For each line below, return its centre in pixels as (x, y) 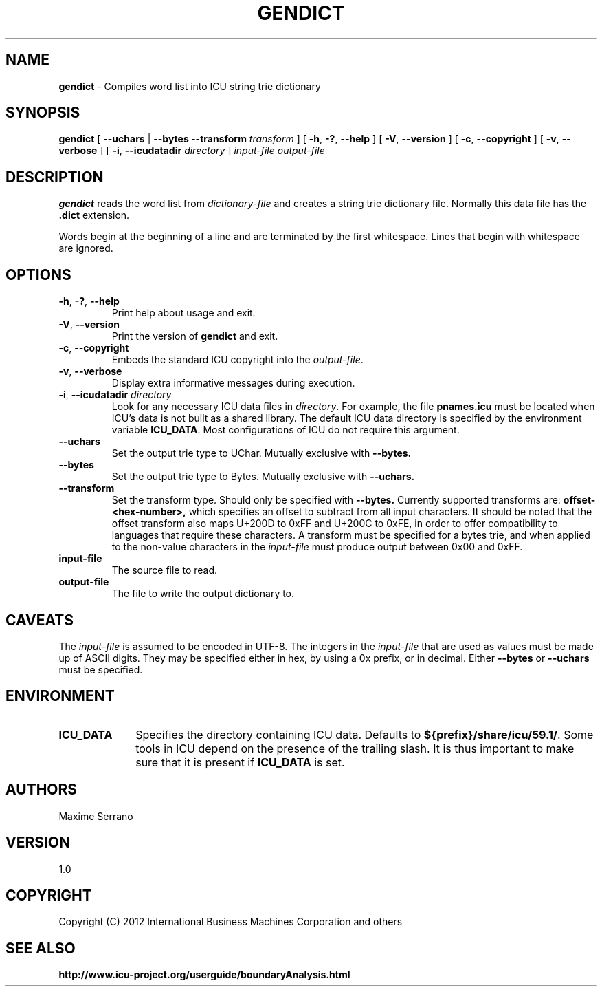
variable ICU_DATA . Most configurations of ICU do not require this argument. (286, 430)
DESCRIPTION (55, 177)
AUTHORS (42, 790)
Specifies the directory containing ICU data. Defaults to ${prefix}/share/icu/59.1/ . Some (365, 734)
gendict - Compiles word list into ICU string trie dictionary (190, 86)
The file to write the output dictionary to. (203, 594)
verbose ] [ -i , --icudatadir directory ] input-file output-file (192, 151)
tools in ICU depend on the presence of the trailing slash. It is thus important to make (355, 748)
